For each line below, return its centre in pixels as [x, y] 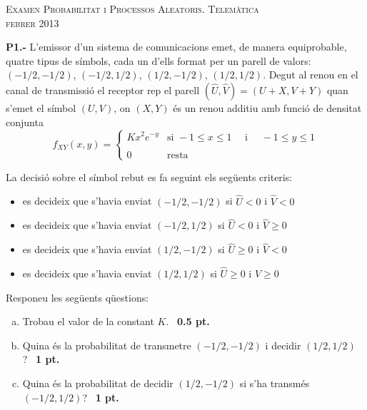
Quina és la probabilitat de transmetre [107, 345]
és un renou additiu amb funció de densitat [267, 107]
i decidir [283, 345]
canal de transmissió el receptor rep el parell [103, 89]
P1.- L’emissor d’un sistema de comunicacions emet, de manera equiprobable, [176, 47]
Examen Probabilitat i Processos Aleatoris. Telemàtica [132, 9]
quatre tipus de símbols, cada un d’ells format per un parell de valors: [159, 60]
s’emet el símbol [41, 107]
